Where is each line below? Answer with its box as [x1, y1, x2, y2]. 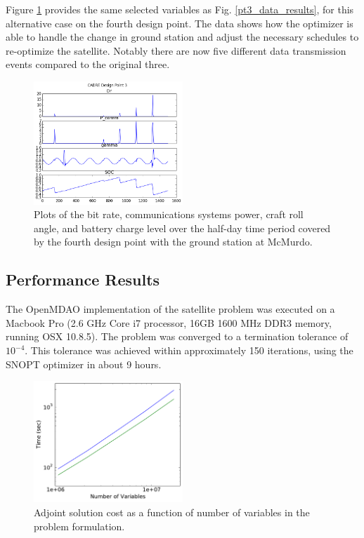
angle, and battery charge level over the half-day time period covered [34, 220, 331, 235]
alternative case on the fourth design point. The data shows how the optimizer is [6, 15, 353, 30]
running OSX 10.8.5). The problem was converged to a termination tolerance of [6, 329, 349, 344]
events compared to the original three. [6, 57, 170, 72]
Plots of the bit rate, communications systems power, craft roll [34, 207, 304, 222]
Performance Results [6, 269, 160, 290]
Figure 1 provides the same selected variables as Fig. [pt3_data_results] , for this [6, 2, 354, 16]
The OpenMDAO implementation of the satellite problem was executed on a [6, 302, 335, 316]
